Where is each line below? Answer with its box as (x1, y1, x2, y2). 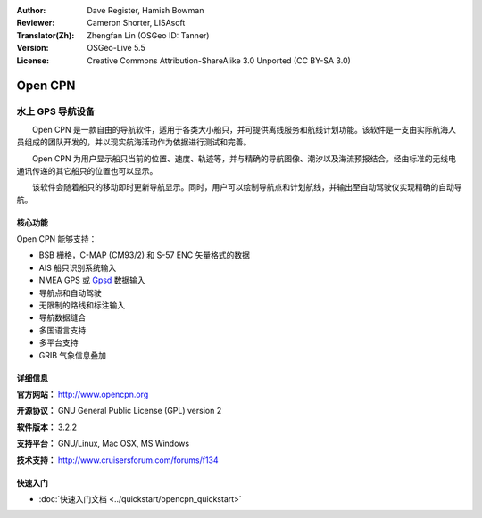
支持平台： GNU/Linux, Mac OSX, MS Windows (16, 438, 190, 449)
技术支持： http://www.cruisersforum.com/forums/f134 (16, 455, 219, 465)
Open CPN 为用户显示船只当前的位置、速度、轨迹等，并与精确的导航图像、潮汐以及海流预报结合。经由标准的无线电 (31, 152, 457, 164)
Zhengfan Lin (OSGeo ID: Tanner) (87, 29, 210, 40)
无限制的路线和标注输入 (38, 300, 125, 311)
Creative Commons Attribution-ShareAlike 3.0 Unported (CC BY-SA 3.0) (87, 54, 352, 66)
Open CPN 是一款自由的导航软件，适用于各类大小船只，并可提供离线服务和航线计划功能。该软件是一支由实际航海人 (31, 124, 457, 135)
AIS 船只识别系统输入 (38, 262, 117, 273)
